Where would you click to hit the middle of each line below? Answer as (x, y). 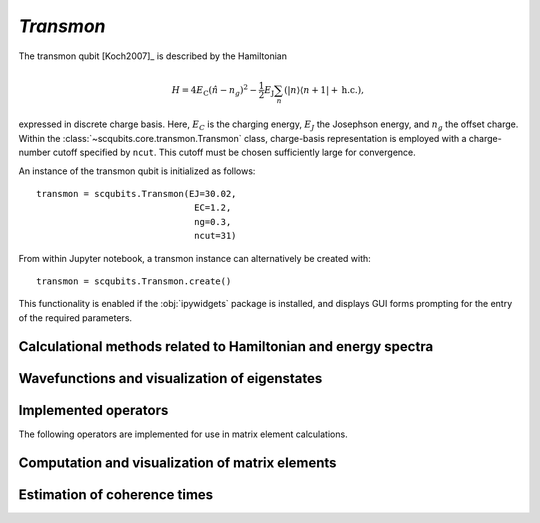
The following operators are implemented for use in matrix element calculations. (183, 434)
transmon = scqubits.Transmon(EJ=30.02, (136, 194)
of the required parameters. (75, 317)
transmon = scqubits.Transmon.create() (134, 281)
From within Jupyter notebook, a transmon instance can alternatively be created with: (195, 258)
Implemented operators (93, 410)
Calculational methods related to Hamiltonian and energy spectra (226, 346)
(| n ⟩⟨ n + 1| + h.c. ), (324, 89)
